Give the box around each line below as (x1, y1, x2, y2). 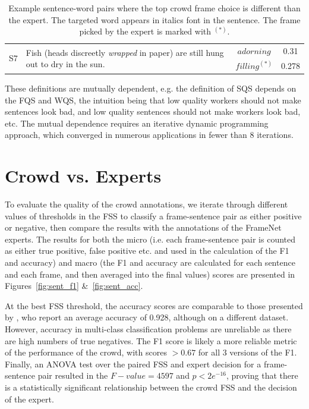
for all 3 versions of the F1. (198, 346, 297, 358)
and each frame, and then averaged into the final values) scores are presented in (5, 268, 295, 280)
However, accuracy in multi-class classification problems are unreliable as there (5, 323, 292, 335)
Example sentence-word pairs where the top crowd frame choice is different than (8, 2, 301, 14)
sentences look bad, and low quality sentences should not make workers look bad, (5, 105, 301, 118)
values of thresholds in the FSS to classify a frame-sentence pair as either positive (5, 209, 302, 222)
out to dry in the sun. (26, 58, 105, 70)
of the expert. (5, 392, 54, 405)
